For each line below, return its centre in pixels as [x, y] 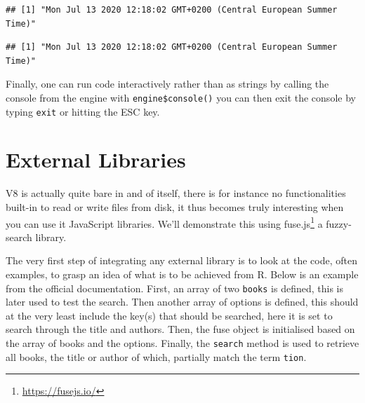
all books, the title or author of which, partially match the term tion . [156, 356]
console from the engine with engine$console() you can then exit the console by [181, 97]
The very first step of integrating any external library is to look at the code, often [181, 260]
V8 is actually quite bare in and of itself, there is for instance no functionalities [176, 193]
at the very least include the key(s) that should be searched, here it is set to [169, 315]
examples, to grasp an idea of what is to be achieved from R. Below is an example [182, 274]
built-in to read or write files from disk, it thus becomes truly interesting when [175, 207]
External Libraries [96, 159]
